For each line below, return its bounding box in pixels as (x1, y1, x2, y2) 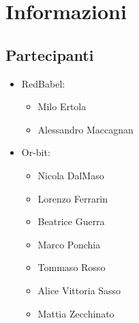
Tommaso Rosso (37, 260, 106, 274)
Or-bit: (21, 145, 50, 159)
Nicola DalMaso (37, 168, 104, 182)
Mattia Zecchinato (37, 306, 114, 320)
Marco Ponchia (37, 237, 101, 251)
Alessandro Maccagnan (37, 122, 134, 136)
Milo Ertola (37, 99, 87, 114)
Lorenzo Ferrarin (37, 191, 108, 205)
